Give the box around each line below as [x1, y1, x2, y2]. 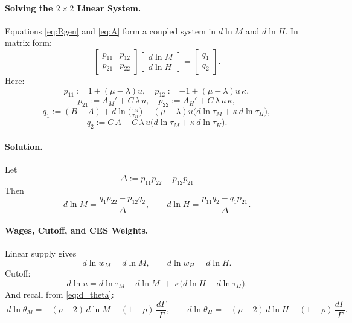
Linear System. [77, 1, 141, 14]
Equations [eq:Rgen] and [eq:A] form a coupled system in [5, 24, 216, 37]
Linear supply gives [5, 247, 77, 260]
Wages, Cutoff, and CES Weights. [5, 224, 149, 237]
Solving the [5, 1, 53, 14]
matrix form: [5, 36, 52, 49]
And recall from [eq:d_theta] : [5, 287, 114, 300]
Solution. [5, 139, 43, 152]
